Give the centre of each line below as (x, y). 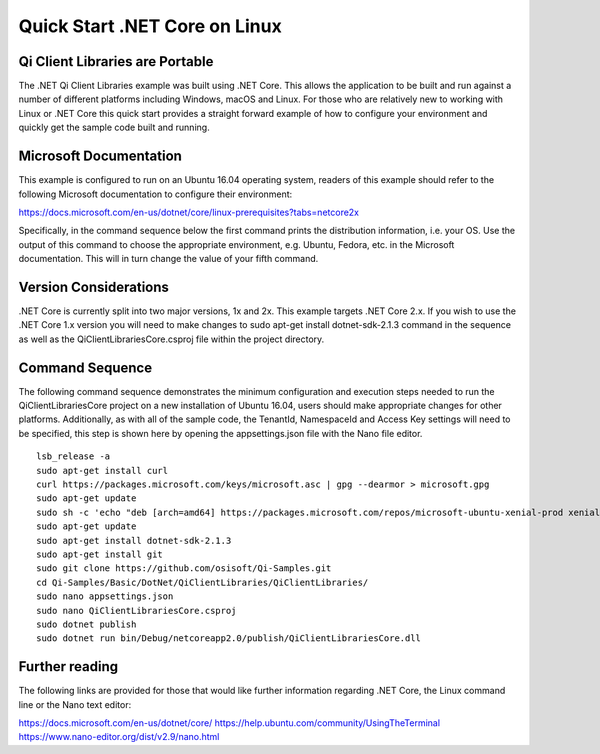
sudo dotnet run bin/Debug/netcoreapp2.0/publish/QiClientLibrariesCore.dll (229, 638)
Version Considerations (94, 286)
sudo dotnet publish (86, 624)
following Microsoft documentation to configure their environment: (155, 194)
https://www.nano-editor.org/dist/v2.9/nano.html (119, 737)
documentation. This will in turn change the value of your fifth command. (168, 259)
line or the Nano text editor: (75, 704)
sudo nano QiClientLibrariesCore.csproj (136, 610)
